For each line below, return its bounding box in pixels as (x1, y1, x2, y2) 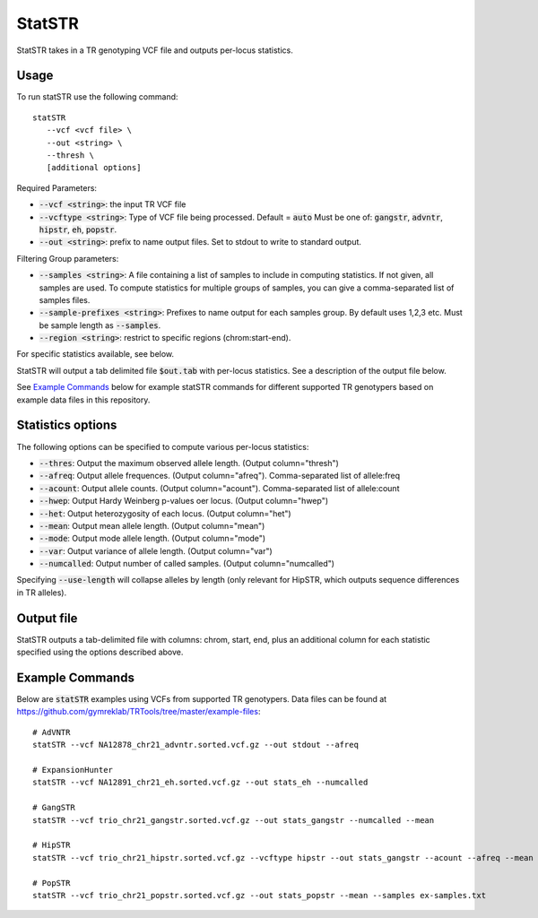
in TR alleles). (16, 587, 67, 598)
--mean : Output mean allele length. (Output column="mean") (39, 520, 265, 531)
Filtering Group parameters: (16, 253, 119, 264)
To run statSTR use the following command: (16, 91, 178, 102)
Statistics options (16, 418, 117, 433)
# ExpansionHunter (32, 765, 114, 775)
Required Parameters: (16, 182, 98, 193)
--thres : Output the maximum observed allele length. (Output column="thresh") (39, 457, 340, 468)
